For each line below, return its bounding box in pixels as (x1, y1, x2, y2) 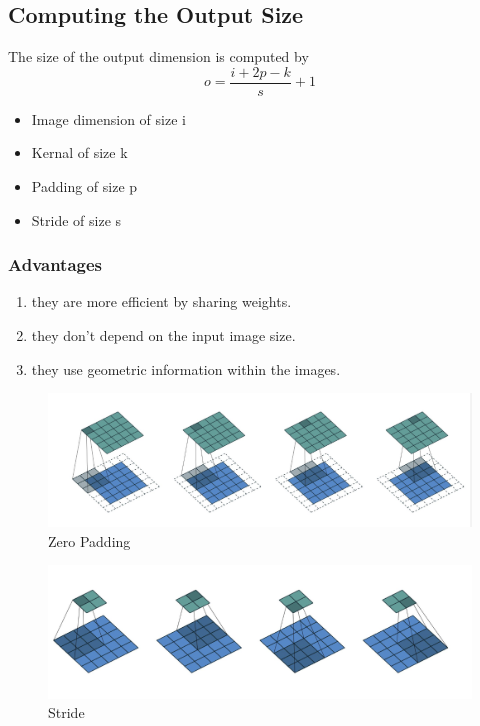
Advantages (8, 252, 103, 277)
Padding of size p (31, 176, 138, 197)
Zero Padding (48, 530, 131, 551)
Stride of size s (31, 209, 122, 230)
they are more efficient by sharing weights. (31, 291, 292, 312)
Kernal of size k (31, 142, 128, 163)
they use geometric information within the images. (31, 358, 341, 379)
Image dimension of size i (31, 108, 186, 129)
